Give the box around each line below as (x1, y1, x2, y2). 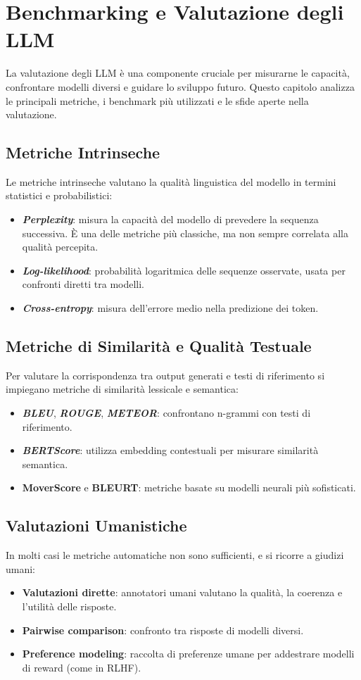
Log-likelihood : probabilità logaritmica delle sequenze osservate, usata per (22, 263, 346, 277)
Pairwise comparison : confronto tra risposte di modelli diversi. (22, 622, 304, 637)
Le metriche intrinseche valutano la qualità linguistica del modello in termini (6, 174, 336, 189)
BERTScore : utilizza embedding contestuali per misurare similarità (22, 443, 319, 458)
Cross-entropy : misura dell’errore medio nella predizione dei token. (22, 301, 319, 315)
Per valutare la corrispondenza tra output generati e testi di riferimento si (6, 367, 325, 382)
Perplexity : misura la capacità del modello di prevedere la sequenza (22, 212, 319, 227)
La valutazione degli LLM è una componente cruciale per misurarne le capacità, (6, 65, 350, 80)
